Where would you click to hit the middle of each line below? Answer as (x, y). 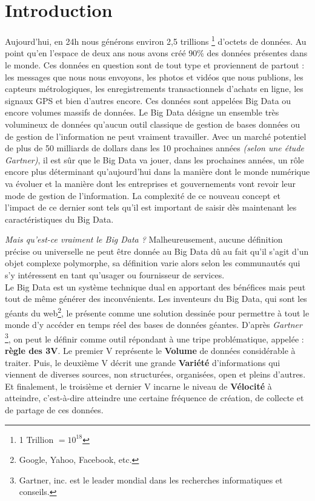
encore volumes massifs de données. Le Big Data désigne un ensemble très (142, 112)
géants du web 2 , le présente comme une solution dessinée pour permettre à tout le (157, 312)
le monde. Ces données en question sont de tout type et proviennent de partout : (155, 64)
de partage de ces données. (54, 409)
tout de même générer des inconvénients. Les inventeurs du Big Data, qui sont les (156, 299)
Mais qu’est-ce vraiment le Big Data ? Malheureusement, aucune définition (144, 239)
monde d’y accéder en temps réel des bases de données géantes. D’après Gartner (154, 325)
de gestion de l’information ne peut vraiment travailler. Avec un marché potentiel (156, 136)
